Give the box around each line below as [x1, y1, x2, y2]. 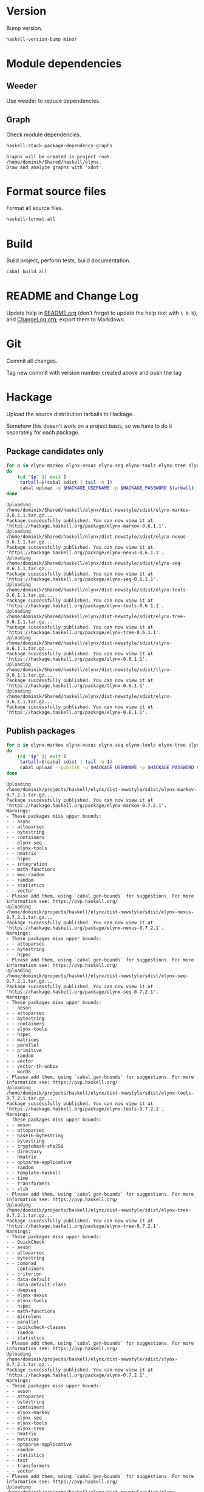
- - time [6, 1176, 29, 1182]
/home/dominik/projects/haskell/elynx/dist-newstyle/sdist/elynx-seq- [6, 973, 189, 979]
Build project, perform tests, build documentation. [6, 257, 131, 264]
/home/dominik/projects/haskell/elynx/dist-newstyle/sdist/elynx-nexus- [6, 909, 194, 915]
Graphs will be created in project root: [6, 153, 113, 159]
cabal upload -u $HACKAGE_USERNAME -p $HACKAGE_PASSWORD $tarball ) [19, 485, 194, 491]
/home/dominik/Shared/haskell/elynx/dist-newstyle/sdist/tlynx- [6, 667, 172, 673]
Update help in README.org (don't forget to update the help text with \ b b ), [6, 309, 198, 317]
